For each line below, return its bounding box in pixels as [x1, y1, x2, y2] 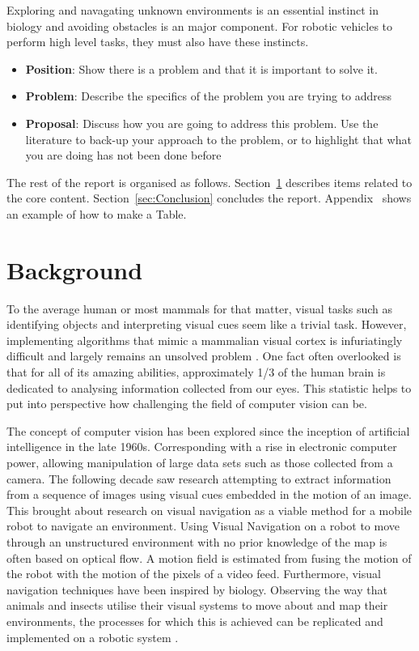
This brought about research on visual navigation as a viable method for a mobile [6, 501, 412, 518]
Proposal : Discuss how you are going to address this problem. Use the [25, 114, 379, 131]
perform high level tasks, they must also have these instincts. [6, 33, 309, 50]
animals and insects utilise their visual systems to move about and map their [6, 597, 388, 614]
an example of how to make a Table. [6, 205, 187, 222]
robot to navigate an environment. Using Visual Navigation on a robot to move [6, 517, 400, 534]
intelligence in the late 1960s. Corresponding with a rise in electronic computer [6, 438, 397, 455]
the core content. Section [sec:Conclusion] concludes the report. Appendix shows [6, 189, 412, 206]
